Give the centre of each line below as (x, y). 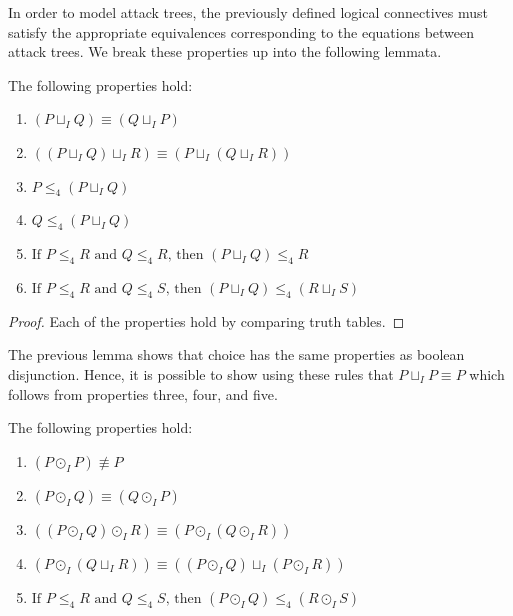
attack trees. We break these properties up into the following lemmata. (225, 51)
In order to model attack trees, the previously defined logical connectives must (248, 12)
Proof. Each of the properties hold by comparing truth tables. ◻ (206, 320)
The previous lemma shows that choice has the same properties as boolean (236, 354)
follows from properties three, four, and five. (143, 393)
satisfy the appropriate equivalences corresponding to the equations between (241, 31)
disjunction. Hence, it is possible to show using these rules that (201, 373)
